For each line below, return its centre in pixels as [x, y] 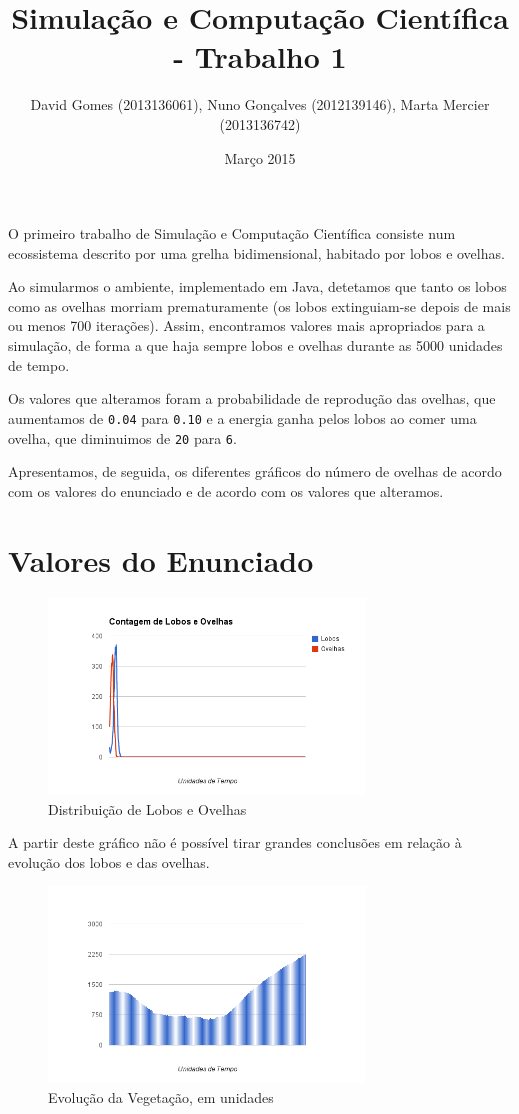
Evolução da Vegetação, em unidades [161, 1096]
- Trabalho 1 [260, 56]
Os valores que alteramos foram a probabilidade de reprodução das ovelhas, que [252, 398]
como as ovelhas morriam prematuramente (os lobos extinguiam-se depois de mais [259, 305]
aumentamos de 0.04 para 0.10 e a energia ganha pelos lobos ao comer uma [242, 417]
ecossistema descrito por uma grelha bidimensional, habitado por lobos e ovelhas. [256, 252]
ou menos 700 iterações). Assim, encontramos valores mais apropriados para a [246, 325]
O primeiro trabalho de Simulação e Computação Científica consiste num [232, 233]
